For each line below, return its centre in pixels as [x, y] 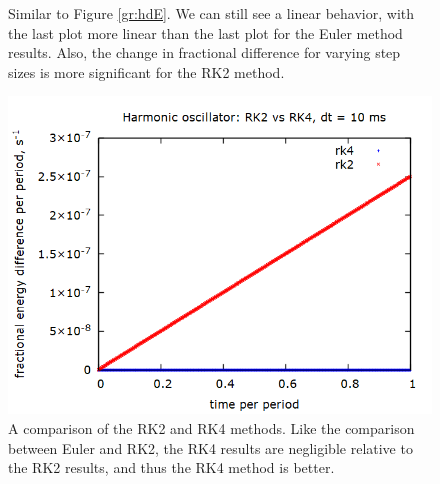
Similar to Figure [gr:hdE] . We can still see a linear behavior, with [211, 13]
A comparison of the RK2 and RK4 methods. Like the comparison [211, 427]
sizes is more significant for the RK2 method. [146, 71]
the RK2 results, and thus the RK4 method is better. [171, 467]
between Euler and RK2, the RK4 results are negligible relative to [210, 447]
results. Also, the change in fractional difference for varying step [204, 52]
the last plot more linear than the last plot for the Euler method [205, 32]
